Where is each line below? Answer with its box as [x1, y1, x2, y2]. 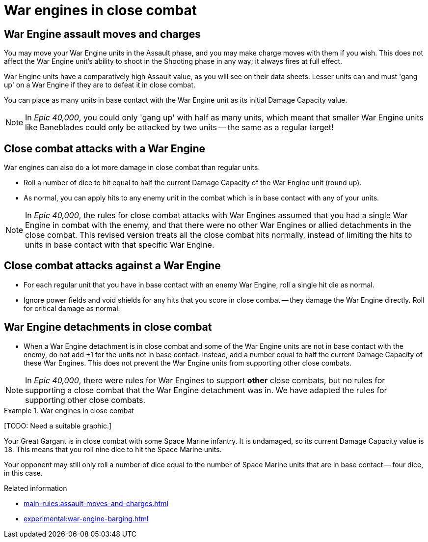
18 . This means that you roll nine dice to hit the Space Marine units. [4, 445, 222, 454]
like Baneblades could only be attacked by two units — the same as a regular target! [25, 122, 334, 133]
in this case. [4, 468, 43, 477]
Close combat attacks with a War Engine [4, 142, 206, 155]
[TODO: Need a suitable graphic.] [4, 421, 112, 430]
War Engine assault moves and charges [4, 28, 201, 40]
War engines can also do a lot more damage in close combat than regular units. [4, 163, 260, 172]
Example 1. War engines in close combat [4, 406, 134, 415]
